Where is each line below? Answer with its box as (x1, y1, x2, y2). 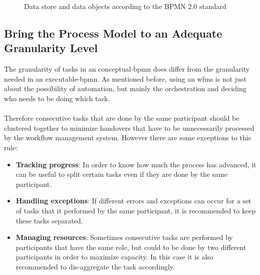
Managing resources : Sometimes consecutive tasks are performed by (16, 232, 233, 242)
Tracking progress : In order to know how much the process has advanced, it (16, 159, 256, 169)
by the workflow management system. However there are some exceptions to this (4, 132, 251, 143)
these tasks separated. (16, 215, 83, 225)
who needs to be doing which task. (4, 93, 110, 103)
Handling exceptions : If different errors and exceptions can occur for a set (16, 195, 251, 206)
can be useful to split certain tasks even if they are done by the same (16, 169, 228, 179)
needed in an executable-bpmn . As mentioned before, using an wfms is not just (4, 73, 246, 84)
